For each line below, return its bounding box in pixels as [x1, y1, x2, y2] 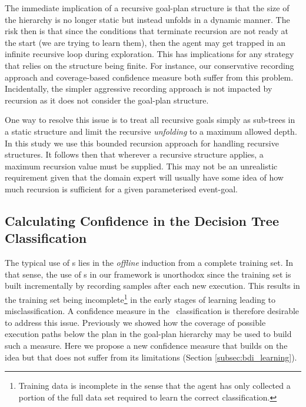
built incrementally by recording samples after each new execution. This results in [5, 279, 300, 292]
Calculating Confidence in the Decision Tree [5, 211, 279, 229]
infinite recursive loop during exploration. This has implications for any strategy [5, 48, 294, 60]
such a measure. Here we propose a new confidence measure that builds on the [5, 339, 288, 351]
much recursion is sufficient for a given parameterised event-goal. [5, 182, 238, 195]
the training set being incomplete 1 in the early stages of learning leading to [5, 291, 276, 305]
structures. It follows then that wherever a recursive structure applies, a [5, 148, 264, 161]
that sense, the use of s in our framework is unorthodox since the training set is [5, 268, 291, 280]
